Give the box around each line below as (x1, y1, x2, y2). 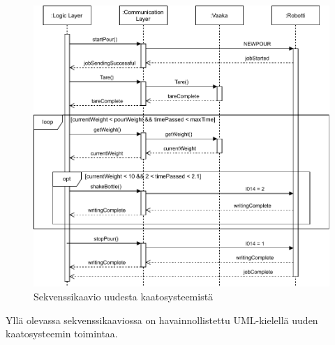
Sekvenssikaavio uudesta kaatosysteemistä (33, 289, 214, 304)
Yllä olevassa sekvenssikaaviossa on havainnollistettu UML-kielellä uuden (6, 312, 318, 327)
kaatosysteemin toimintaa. (6, 326, 118, 341)
